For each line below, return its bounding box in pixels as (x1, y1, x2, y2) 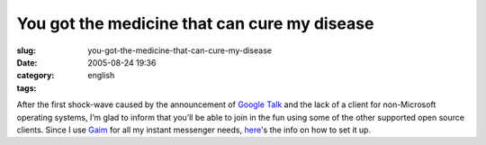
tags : (16, 82, 37, 94)
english (87, 70, 115, 81)
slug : (16, 45, 36, 56)
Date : (16, 57, 38, 68)
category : (16, 70, 55, 81)
